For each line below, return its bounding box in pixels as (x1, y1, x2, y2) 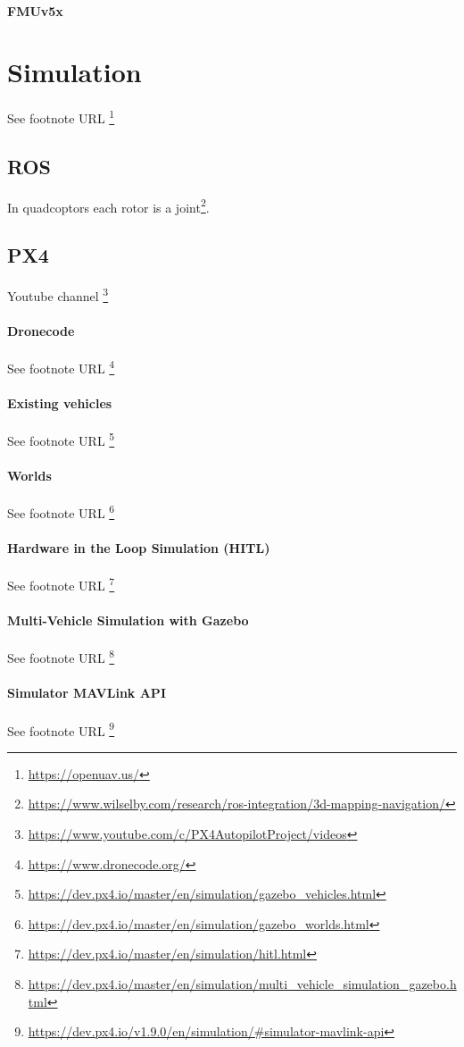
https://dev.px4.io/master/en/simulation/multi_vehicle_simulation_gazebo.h (28, 974, 457, 993)
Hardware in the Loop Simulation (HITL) (7, 539, 270, 557)
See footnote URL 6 (7, 501, 115, 523)
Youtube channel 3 (7, 284, 109, 305)
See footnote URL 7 (7, 574, 115, 595)
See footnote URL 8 (7, 646, 115, 667)
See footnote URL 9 (7, 718, 115, 740)
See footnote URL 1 (7, 106, 115, 127)
